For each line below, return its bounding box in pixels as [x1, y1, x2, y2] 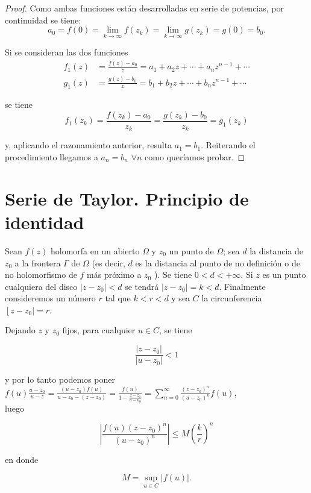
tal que [105, 292, 131, 304]
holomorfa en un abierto [50, 244, 140, 257]
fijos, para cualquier [62, 324, 136, 336]
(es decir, [92, 256, 125, 269]
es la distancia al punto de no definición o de [135, 256, 300, 269]
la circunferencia [201, 292, 262, 304]
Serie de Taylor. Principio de [5, 186, 249, 210]
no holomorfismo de [5, 268, 77, 281]
